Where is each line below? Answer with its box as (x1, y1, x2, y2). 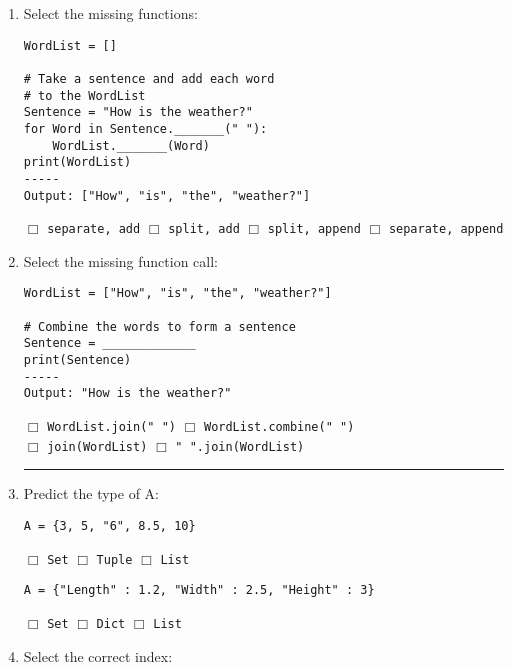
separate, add (47, 222, 141, 237)
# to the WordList (23, 88, 146, 103)
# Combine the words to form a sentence (23, 319, 296, 334)
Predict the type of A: (23, 483, 159, 504)
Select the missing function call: (23, 250, 219, 271)
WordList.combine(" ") (203, 420, 355, 434)
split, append (267, 222, 361, 237)
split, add (168, 222, 240, 237)
